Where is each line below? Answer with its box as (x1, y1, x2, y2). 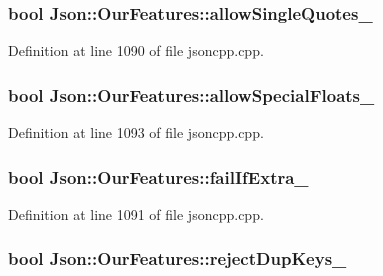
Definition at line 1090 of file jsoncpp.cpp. (8, 40, 264, 61)
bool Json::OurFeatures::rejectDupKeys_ (8, 246, 347, 271)
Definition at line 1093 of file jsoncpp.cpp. (8, 122, 264, 143)
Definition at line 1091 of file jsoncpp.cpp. (8, 203, 264, 224)
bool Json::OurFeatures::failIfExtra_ (8, 164, 309, 189)
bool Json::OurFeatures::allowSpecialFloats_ (8, 82, 375, 107)
